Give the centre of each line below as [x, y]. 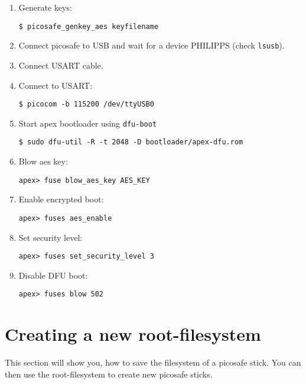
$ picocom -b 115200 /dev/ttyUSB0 [86, 104]
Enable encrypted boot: [61, 199]
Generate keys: [45, 7]
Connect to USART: [56, 85]
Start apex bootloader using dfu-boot [88, 123]
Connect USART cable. [61, 65]
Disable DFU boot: [53, 275]
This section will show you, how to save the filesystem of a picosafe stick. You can [153, 362]
